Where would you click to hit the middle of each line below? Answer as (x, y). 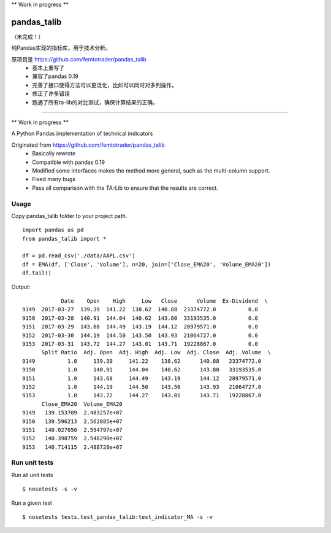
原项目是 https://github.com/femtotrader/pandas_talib (79, 59)
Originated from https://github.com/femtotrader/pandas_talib (88, 145)
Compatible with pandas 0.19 (69, 162)
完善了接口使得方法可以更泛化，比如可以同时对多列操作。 (105, 85)
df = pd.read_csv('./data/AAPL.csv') (79, 256)
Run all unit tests (32, 475)
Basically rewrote (54, 154)
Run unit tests (32, 462)
